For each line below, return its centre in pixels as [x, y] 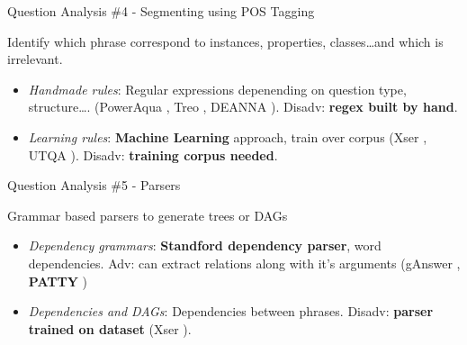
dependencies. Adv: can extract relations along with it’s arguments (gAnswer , [244, 263]
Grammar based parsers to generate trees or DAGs [148, 215]
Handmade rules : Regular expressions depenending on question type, [217, 89]
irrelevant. [35, 59]
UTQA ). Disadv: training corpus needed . [153, 154]
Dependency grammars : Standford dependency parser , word [205, 245]
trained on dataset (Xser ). [110, 328]
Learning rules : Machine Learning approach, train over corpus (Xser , [228, 136]
